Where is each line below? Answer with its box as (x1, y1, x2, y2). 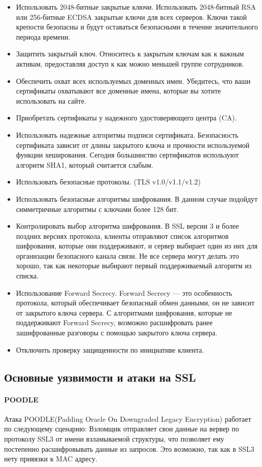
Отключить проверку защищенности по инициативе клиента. (16, 344, 204, 355)
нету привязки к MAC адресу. (4, 453, 97, 464)
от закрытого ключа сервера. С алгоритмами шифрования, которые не (16, 307, 233, 318)
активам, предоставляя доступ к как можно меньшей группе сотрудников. (16, 58, 244, 69)
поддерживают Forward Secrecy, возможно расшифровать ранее (16, 317, 213, 328)
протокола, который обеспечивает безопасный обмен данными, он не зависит (16, 297, 255, 308)
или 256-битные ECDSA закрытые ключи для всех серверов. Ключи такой (16, 11, 247, 22)
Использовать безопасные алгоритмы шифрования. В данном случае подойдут (16, 193, 258, 204)
